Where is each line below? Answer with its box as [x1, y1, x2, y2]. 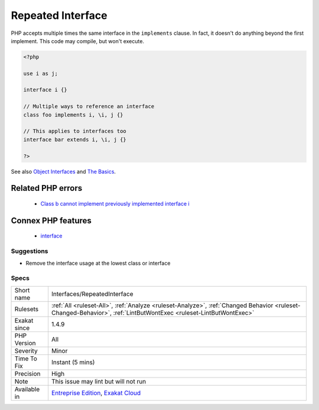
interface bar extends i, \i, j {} [23, 136, 126, 143]
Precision [14, 369, 41, 378]
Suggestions [11, 247, 48, 255]
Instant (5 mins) [51, 358, 95, 366]
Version [14, 339, 36, 347]
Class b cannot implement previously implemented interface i [40, 200, 190, 207]
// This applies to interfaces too [23, 128, 126, 135]
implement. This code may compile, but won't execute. [11, 37, 145, 44]
